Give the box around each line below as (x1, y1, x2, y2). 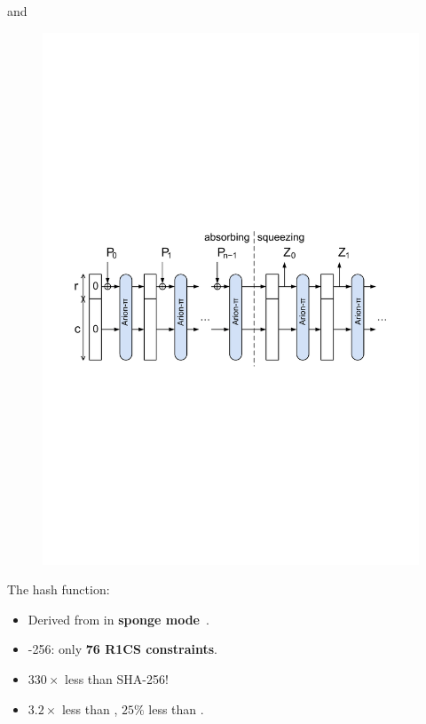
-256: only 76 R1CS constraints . (28, 640, 217, 658)
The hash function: (7, 580, 110, 599)
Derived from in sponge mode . (28, 609, 209, 628)
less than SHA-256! (65, 670, 169, 688)
